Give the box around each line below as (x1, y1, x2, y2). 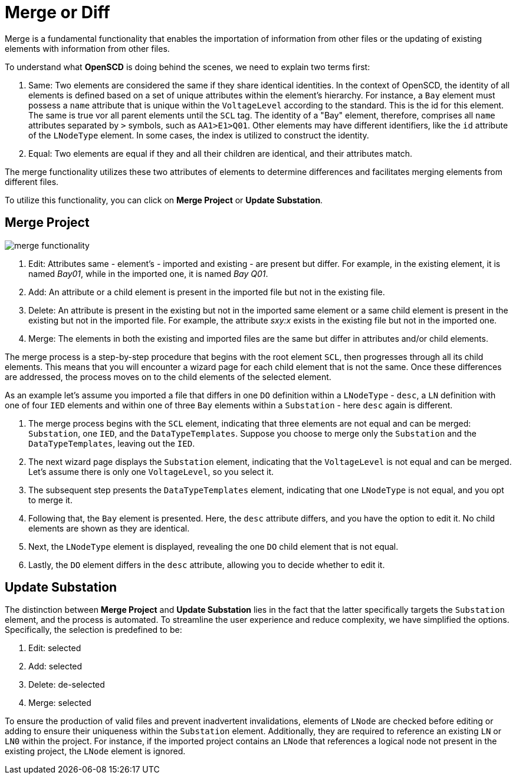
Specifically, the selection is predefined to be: (5, 625, 182, 635)
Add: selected (28, 661, 83, 672)
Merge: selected (28, 698, 91, 708)
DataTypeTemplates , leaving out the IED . (28, 438, 195, 448)
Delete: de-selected (28, 679, 105, 690)
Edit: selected (28, 643, 81, 653)
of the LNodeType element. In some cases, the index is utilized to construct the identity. (28, 130, 369, 140)
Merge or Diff (5, 2, 110, 22)
